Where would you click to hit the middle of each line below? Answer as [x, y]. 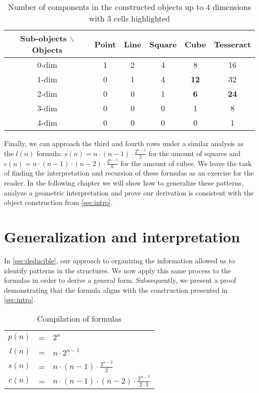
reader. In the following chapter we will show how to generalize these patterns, [124, 183]
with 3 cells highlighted [129, 18]
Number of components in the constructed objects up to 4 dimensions [129, 7]
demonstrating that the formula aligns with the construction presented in [116, 290]
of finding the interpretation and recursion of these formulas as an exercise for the [129, 173]
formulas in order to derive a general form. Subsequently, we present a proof [120, 280]
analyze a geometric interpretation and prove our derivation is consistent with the [129, 192]
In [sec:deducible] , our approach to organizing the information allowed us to [120, 260]
